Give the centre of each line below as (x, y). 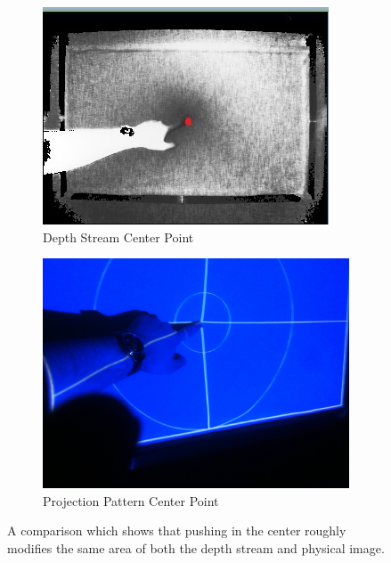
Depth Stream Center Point (118, 237)
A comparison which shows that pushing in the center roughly (177, 530)
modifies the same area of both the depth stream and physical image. (196, 547)
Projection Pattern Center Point (131, 500)
